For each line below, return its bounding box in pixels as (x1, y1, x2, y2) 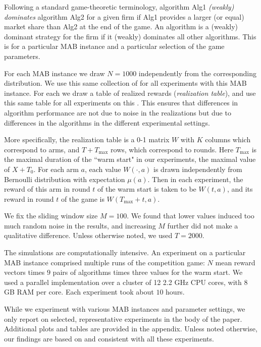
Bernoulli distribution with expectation (4, 173, 125, 184)
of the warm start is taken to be (97, 184, 196, 194)
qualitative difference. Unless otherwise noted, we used (4, 230, 173, 241)
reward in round (4, 193, 54, 204)
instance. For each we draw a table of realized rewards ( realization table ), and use (4, 87, 256, 98)
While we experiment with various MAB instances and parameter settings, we (4, 304, 245, 314)
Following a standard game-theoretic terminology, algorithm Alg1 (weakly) (4, 2, 234, 12)
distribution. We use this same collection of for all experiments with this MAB (4, 78, 247, 88)
